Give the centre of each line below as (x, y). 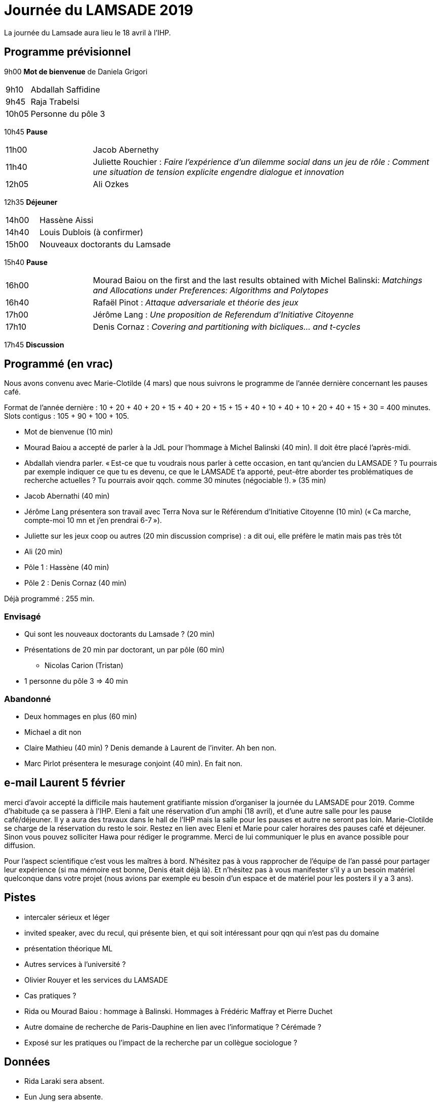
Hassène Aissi (67, 220)
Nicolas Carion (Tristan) (84, 666)
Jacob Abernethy (126, 149)
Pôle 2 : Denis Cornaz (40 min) (76, 583)
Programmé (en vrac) (59, 364)
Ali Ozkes (111, 184)
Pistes (20, 898)
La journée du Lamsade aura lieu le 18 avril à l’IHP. (87, 32)
